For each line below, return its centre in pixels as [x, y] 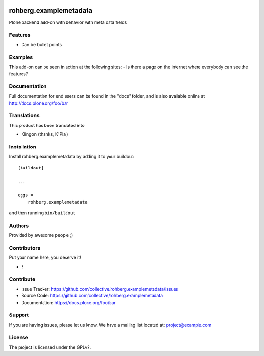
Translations [24, 116]
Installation [23, 147]
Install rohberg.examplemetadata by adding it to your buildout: [72, 157]
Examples [21, 57]
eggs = [26, 195]
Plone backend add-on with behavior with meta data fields [68, 22]
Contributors [25, 248]
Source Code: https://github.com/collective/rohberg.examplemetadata [92, 296]
